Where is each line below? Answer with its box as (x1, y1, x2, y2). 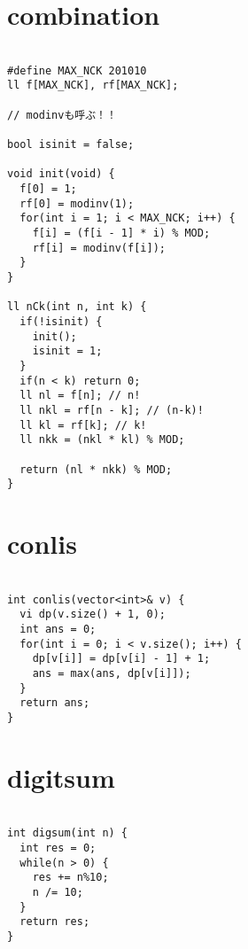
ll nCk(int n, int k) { (7, 300, 147, 314)
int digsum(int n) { (7, 827, 128, 840)
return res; (19, 915, 90, 929)
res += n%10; (32, 871, 109, 884)
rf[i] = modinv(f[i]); (32, 241, 166, 254)
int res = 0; (19, 841, 97, 854)
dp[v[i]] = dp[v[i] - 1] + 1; (32, 652, 211, 665)
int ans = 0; (19, 622, 97, 635)
